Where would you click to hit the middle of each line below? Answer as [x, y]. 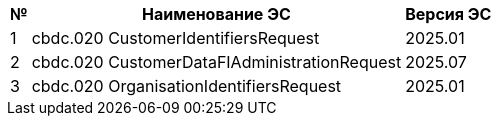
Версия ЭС [448, 14]
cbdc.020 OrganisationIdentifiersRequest [186, 86]
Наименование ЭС [216, 14]
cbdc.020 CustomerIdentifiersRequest [175, 38]
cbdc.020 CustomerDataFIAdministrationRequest [216, 62]
